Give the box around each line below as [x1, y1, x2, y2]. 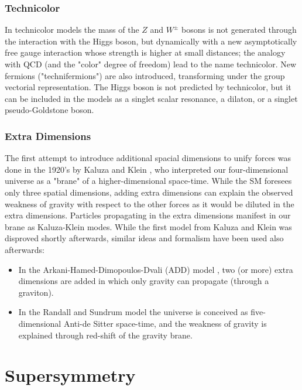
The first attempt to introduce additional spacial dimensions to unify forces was [5, 152, 291, 164]
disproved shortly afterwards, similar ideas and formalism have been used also [5, 232, 284, 244]
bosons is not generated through [181, 23, 297, 36]
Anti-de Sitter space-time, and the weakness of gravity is [63, 317, 267, 329]
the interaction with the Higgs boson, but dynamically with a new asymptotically [5, 35, 297, 47]
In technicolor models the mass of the [5, 23, 139, 36]
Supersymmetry [5, 363, 136, 387]
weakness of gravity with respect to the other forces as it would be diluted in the [5, 197, 294, 210]
